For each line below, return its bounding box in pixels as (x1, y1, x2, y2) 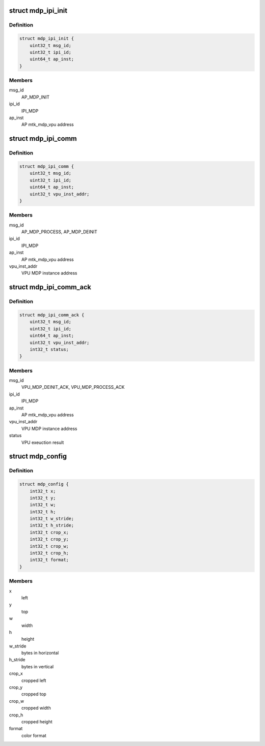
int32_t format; (29, 557, 69, 563)
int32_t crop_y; (29, 536, 69, 542)
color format (21, 732, 47, 738)
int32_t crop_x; (29, 529, 69, 535)
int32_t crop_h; (29, 550, 69, 556)
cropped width (21, 705, 51, 711)
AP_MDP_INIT (21, 94, 50, 100)
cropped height (21, 718, 53, 724)
